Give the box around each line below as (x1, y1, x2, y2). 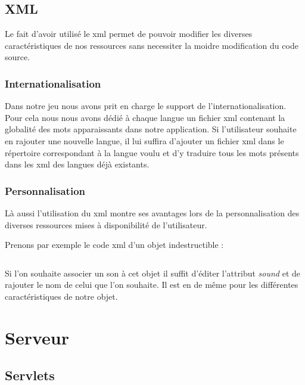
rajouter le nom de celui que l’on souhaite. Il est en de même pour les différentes (5, 278, 298, 291)
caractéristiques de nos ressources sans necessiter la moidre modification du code (5, 39, 298, 51)
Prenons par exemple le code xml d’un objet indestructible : (5, 238, 224, 251)
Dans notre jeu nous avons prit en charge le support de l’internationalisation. (5, 100, 287, 112)
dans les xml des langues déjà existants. (5, 158, 150, 170)
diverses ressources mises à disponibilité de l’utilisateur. (5, 218, 207, 231)
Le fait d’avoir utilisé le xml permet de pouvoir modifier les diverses (5, 27, 253, 40)
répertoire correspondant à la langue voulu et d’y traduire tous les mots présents (5, 146, 299, 159)
